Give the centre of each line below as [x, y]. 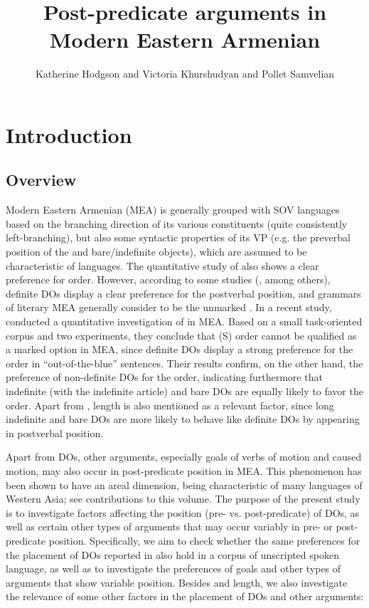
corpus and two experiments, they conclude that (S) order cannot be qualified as [181, 335]
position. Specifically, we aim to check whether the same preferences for [204, 540]
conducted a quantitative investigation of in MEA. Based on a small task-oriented [184, 321]
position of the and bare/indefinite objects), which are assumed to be [156, 252]
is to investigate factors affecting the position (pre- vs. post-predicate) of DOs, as [183, 512]
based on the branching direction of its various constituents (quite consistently [177, 223]
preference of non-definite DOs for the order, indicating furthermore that [164, 377]
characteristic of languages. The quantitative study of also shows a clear [162, 265]
